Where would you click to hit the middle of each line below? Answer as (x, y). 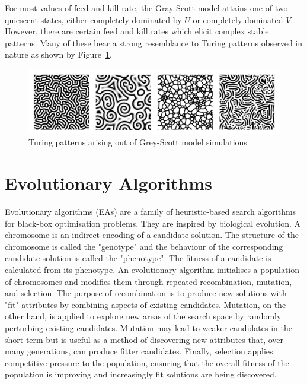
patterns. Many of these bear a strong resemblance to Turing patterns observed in (154, 42)
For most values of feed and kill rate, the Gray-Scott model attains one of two (146, 8)
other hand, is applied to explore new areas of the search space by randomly (143, 316)
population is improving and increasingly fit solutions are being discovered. (141, 374)
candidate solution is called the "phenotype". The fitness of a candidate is (138, 258)
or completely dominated (238, 19)
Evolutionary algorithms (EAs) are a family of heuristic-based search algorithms (151, 212)
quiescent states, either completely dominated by (93, 19)
